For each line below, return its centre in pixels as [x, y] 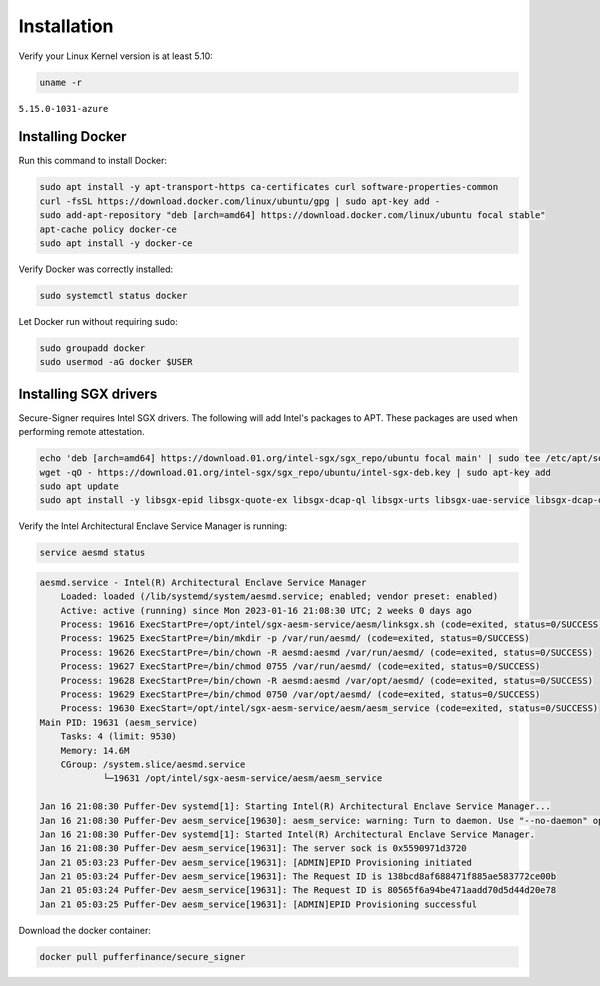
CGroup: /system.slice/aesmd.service [153, 764]
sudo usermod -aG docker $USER [116, 362]
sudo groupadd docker [92, 348]
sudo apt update [79, 486]
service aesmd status [92, 553]
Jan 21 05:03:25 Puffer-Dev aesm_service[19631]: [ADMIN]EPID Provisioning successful [258, 904]
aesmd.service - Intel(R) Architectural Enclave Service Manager [203, 582]
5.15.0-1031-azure [63, 108]
